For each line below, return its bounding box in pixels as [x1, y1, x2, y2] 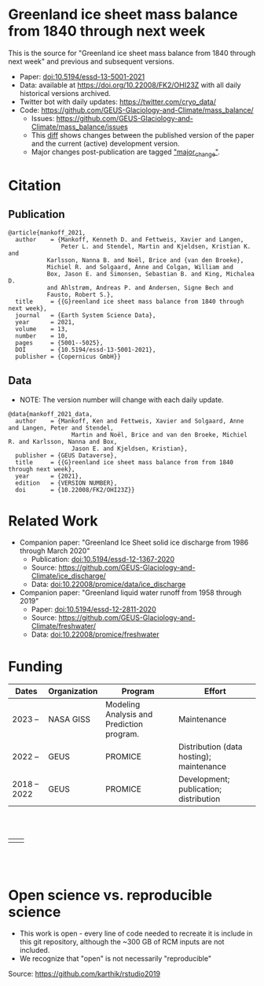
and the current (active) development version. [31, 138, 180, 148]
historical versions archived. [19, 88, 112, 98]
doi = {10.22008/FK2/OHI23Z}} [15, 486, 135, 493]
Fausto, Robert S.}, [46, 290, 114, 298]
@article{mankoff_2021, [8, 228, 86, 237]
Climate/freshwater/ [31, 622, 97, 631]
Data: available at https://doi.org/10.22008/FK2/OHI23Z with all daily [19, 80, 241, 90]
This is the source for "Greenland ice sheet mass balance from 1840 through [8, 48, 256, 57]
